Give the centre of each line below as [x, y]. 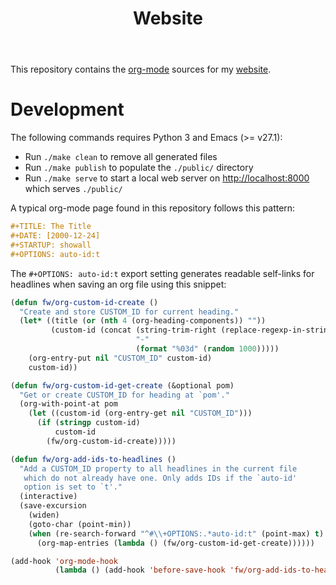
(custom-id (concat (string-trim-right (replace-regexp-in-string [191, 330]
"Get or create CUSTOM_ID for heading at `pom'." [124, 395]
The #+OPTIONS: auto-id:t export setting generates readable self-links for [162, 273]
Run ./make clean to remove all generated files [121, 157]
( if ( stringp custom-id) [88, 423]
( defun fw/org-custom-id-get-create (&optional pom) [122, 385]
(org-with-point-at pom [68, 404]
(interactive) [48, 497]
